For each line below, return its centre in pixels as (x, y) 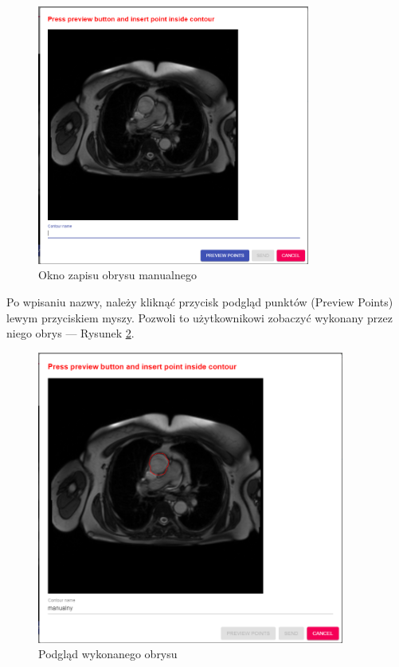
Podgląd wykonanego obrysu (108, 654)
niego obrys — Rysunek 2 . (70, 333)
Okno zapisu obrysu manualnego (117, 275)
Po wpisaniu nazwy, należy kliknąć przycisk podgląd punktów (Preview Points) (200, 302)
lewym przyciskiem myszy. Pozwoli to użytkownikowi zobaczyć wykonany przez (199, 317)
